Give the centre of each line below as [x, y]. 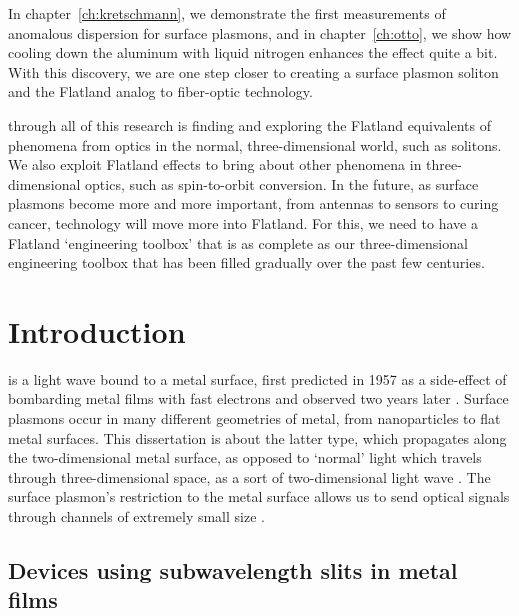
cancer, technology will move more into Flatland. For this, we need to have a [243, 222]
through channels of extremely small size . [136, 516]
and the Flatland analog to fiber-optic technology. [160, 91]
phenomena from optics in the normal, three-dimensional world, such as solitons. [255, 144]
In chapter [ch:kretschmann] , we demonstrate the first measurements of [227, 13]
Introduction [97, 330]
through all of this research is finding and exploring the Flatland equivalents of [249, 124]
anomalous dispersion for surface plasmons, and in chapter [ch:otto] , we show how [260, 32]
